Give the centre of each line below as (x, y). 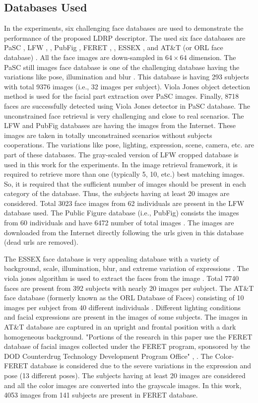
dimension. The (213, 57)
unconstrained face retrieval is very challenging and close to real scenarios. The (124, 115)
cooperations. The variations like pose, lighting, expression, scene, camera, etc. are (129, 145)
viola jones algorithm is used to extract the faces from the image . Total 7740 (122, 278)
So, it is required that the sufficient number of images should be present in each (125, 183)
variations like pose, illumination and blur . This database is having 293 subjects (127, 77)
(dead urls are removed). (41, 242)
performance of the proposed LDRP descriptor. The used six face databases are (125, 37)
